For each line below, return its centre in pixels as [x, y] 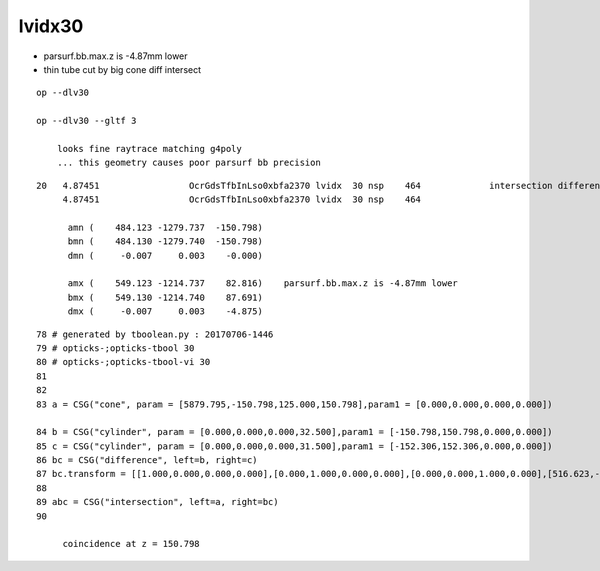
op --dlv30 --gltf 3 [86, 121]
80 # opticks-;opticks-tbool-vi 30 [123, 362]
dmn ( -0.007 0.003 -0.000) [165, 255]
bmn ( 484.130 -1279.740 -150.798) [165, 241]
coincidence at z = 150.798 [131, 544]
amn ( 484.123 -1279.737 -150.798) [165, 227]
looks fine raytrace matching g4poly [149, 148]
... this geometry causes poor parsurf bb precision [189, 163]
